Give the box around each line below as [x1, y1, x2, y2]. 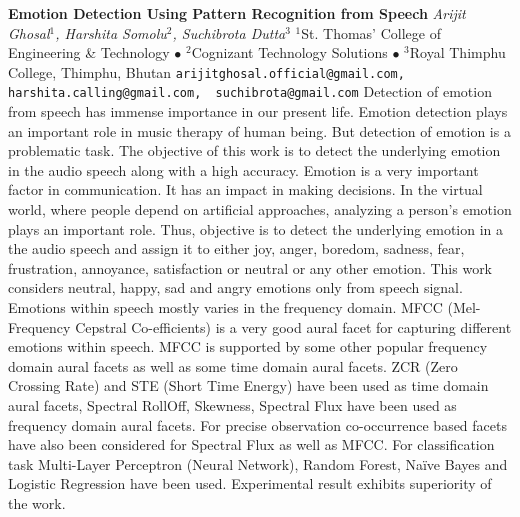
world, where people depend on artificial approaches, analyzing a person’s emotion [8, 199, 512, 220]
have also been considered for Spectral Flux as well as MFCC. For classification [8, 434, 495, 455]
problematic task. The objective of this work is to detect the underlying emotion [8, 140, 501, 161]
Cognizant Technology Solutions [191, 42, 388, 63]
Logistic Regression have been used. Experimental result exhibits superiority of [8, 473, 492, 494]
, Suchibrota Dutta [172, 22, 286, 43]
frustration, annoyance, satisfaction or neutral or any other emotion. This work [8, 257, 493, 278]
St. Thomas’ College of [301, 22, 441, 43]
